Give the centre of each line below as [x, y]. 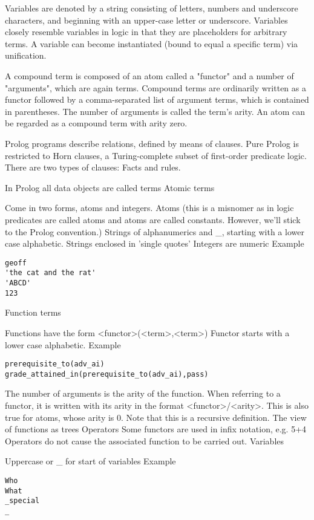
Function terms [33, 312]
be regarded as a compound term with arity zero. [96, 123]
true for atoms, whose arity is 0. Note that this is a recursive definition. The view [156, 417]
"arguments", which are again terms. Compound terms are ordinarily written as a [155, 87]
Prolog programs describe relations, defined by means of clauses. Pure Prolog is [152, 143]
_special [22, 501]
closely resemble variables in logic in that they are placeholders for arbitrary [146, 32]
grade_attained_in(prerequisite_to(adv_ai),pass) [107, 374]
